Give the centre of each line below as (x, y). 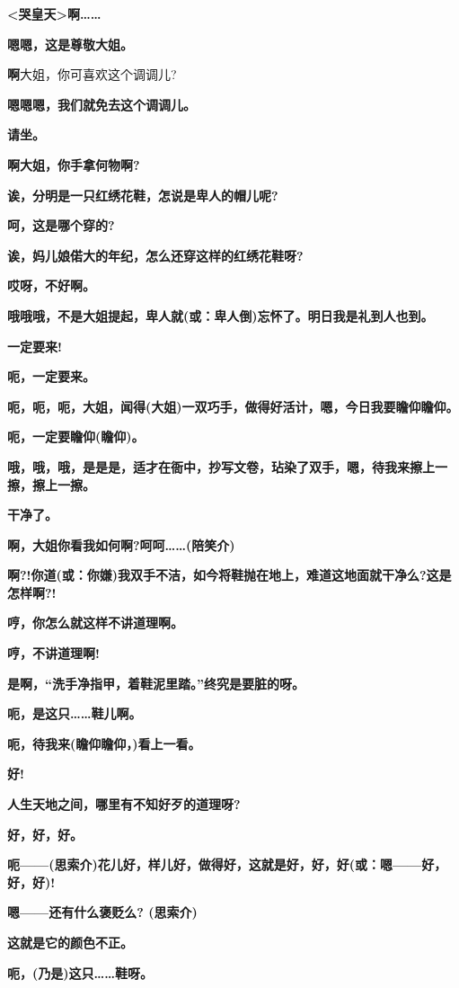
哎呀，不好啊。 (51, 285)
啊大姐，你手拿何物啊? (74, 164)
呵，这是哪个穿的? (61, 225)
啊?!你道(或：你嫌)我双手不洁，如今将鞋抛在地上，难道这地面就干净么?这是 (229, 575)
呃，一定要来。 (51, 376)
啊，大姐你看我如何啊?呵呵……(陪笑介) (121, 544)
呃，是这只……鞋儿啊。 (75, 713)
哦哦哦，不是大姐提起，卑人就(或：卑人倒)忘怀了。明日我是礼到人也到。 (221, 315)
